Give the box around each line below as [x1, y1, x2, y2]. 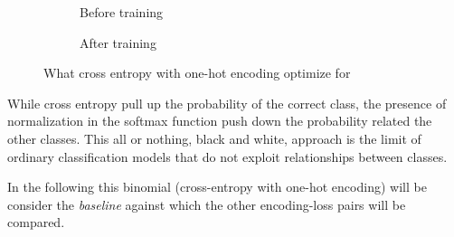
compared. [7, 213, 65, 232]
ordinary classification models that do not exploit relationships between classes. [7, 147, 448, 166]
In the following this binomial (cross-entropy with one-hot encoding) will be [7, 177, 427, 196]
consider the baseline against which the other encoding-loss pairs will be [7, 194, 406, 213]
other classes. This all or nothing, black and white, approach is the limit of [7, 128, 421, 147]
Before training [80, 3, 164, 21]
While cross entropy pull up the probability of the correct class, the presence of [7, 93, 447, 112]
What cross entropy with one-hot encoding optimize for [43, 63, 351, 82]
